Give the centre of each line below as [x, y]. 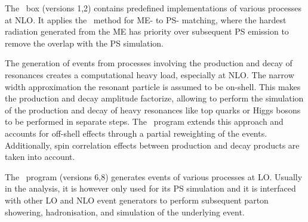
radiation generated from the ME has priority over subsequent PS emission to [147, 31]
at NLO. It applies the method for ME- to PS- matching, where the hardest [146, 19]
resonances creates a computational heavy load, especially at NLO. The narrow [150, 74]
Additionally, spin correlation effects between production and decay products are [152, 145]
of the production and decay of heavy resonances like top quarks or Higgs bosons [153, 110]
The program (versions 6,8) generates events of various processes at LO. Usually [154, 176]
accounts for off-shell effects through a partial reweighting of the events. [136, 133]
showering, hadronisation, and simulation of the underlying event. [125, 212]
